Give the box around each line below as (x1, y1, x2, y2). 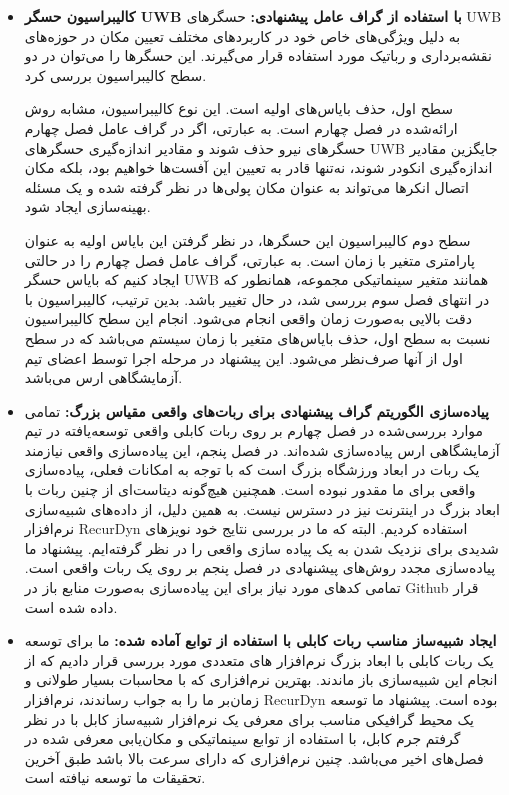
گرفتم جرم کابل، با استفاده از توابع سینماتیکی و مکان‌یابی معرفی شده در (24, 728, 461, 749)
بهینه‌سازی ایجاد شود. (24, 196, 151, 217)
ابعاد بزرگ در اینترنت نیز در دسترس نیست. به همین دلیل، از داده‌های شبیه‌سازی (24, 498, 501, 519)
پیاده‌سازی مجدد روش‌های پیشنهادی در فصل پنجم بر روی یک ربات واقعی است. (24, 557, 496, 578)
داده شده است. (24, 596, 118, 617)
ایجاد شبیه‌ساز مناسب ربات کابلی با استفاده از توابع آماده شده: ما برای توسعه (24, 630, 497, 651)
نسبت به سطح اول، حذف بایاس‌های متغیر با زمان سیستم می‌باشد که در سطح (24, 327, 491, 348)
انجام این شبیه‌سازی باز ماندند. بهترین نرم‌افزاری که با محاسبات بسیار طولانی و (24, 669, 498, 690)
